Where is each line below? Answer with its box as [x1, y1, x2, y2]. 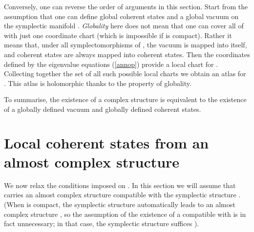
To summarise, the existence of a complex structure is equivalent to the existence [4, 94, 247, 105]
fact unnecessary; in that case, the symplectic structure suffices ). [4, 218, 199, 229]
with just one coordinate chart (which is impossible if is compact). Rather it [4, 30, 232, 40]
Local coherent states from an [4, 132, 209, 152]
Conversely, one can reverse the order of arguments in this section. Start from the [4, 1, 248, 11]
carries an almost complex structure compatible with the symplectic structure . [4, 190, 241, 200]
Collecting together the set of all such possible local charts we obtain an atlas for [4, 68, 246, 79]
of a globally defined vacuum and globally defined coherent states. [4, 104, 201, 114]
